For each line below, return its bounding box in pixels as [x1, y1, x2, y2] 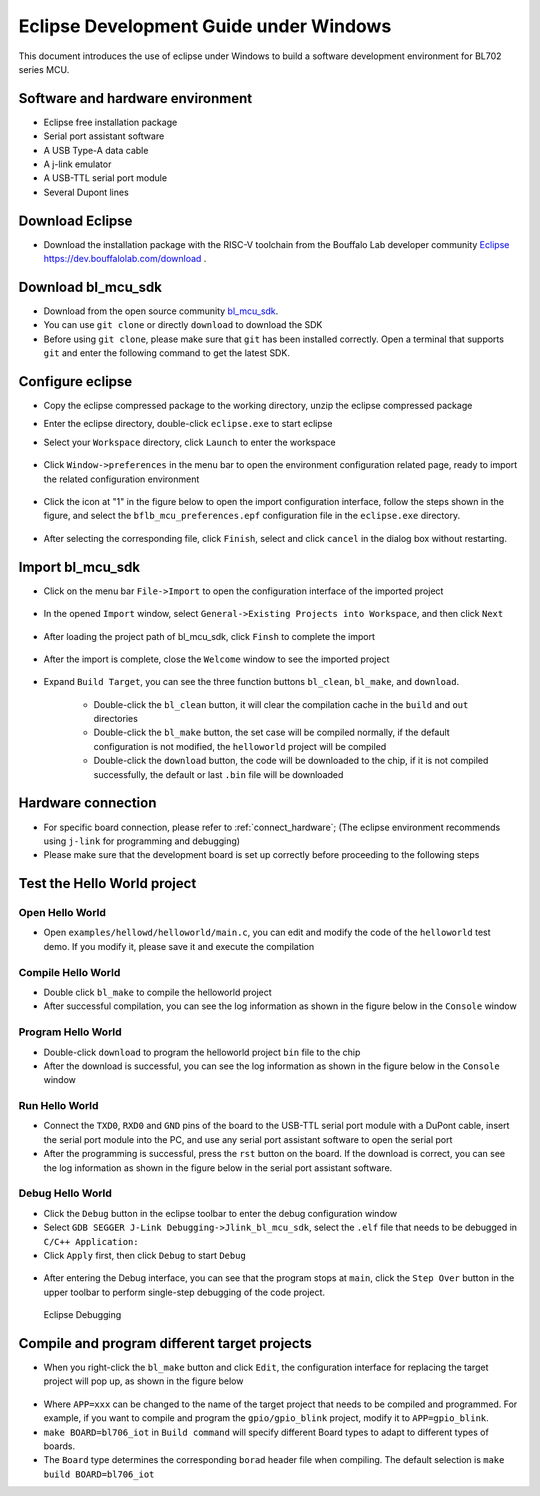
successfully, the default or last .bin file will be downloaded [93, 768, 344, 780]
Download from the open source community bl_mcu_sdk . [43, 305, 279, 317]
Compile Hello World [18, 965, 121, 979]
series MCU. [18, 63, 70, 75]
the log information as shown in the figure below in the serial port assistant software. [43, 1161, 393, 1174]
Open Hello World [18, 906, 107, 920]
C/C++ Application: [43, 1236, 139, 1247]
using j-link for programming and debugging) [43, 835, 240, 847]
